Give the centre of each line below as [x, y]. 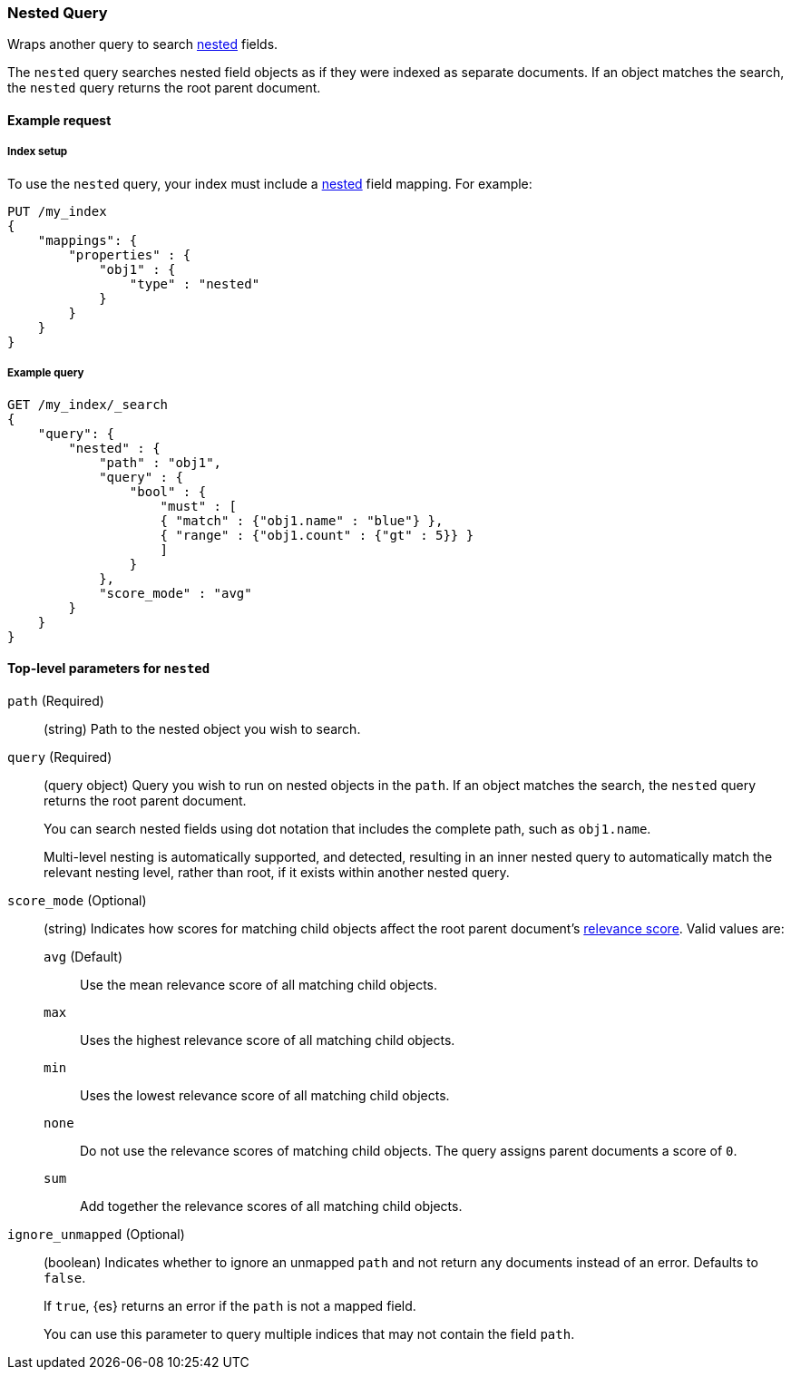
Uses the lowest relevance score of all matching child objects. [265, 1095]
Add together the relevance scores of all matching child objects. [271, 1206]
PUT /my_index [57, 211]
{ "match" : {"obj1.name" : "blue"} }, [302, 520]
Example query [46, 373]
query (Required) [60, 757]
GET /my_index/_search [88, 404]
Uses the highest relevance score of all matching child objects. [268, 1040]
